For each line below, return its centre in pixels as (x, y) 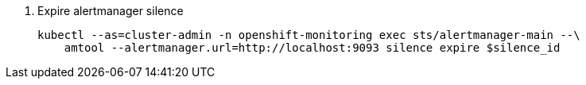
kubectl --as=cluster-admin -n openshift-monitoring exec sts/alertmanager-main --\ (309, 35)
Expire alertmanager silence (111, 11)
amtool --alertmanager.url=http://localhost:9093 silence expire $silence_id (312, 48)
